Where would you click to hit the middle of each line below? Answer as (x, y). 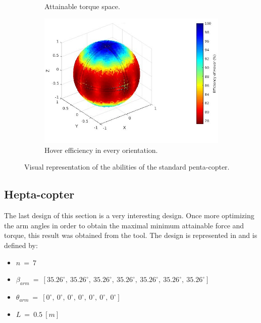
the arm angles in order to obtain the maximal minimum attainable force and (124, 225)
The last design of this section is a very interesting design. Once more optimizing (129, 215)
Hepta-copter (39, 194)
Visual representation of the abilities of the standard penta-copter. (127, 167)
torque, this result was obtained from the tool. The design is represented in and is (131, 235)
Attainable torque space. (82, 6)
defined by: (21, 245)
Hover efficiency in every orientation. (101, 150)
